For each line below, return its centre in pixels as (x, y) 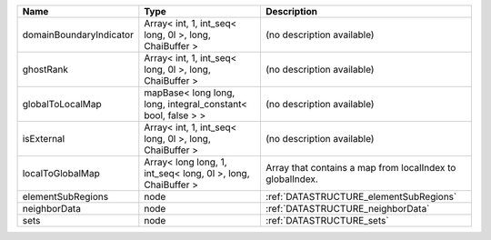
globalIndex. (291, 179)
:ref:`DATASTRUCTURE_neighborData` (347, 209)
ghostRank (45, 70)
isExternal (44, 139)
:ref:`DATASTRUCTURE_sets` (327, 220)
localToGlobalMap (61, 173)
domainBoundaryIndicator (78, 35)
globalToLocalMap (62, 104)
